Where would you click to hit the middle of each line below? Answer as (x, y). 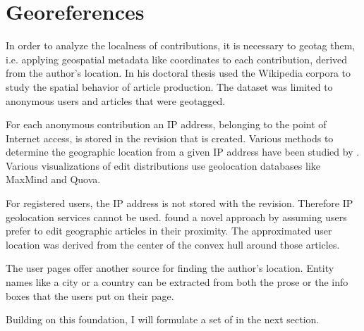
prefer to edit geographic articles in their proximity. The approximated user (169, 231)
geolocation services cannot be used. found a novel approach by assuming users (176, 217)
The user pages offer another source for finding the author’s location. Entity (170, 268)
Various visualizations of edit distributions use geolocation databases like (163, 165)
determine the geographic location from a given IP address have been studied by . (183, 152)
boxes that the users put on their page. (90, 295)
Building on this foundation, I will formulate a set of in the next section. (163, 319)
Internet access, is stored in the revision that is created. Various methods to (170, 138)
